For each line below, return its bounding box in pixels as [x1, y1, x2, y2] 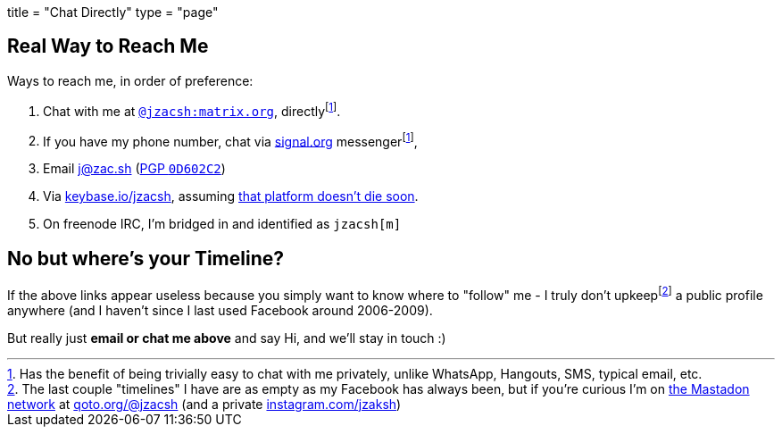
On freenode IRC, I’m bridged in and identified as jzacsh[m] [43, 216, 402, 232]
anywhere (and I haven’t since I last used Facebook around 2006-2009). [7, 302, 433, 318]
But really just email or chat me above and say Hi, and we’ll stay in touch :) [7, 330, 446, 346]
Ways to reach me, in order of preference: [7, 72, 254, 88]
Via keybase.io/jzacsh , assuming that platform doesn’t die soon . [43, 188, 419, 204]
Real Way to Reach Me [7, 35, 209, 58]
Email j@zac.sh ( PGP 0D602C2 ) [43, 161, 226, 177]
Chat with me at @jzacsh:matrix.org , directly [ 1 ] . [43, 100, 341, 119]
